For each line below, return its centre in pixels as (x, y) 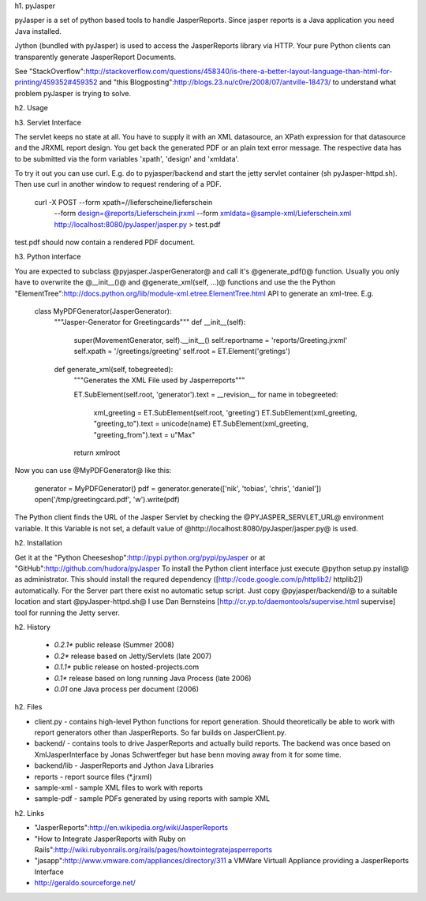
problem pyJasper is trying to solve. (73, 93)
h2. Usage (32, 108)
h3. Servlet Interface (48, 122)
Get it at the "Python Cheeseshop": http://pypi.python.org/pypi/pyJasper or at (140, 557)
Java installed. (38, 31)
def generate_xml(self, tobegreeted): (114, 369)
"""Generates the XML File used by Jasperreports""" (159, 380)
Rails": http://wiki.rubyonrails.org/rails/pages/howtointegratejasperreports (153, 850)
